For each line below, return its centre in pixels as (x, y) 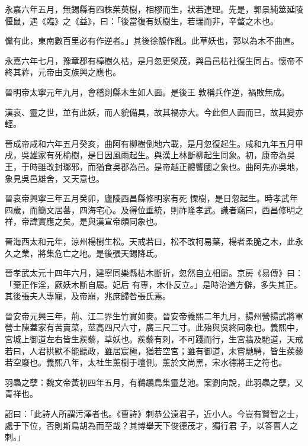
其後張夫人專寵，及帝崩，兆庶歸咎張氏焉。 (88, 296)
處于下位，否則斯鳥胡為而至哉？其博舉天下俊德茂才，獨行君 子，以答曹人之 (151, 425)
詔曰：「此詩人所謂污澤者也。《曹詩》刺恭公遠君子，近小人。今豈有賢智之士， (154, 414)
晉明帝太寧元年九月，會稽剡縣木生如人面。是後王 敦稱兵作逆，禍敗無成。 (147, 92)
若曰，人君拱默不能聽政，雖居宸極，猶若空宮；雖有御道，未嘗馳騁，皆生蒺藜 (154, 350)
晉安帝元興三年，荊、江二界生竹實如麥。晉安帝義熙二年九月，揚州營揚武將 (150, 315)
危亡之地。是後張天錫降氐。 (108, 253)
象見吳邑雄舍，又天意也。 (54, 178)
